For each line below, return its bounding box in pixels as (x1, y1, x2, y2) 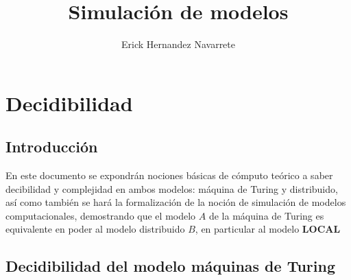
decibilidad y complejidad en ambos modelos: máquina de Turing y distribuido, (5, 181, 338, 196)
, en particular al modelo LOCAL (195, 222, 341, 236)
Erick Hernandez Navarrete (121, 37, 235, 51)
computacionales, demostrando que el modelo (5, 208, 196, 222)
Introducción (5, 136, 98, 157)
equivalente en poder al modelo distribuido (5, 222, 185, 236)
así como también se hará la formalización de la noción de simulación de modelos (5, 195, 346, 209)
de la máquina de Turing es (208, 208, 324, 222)
